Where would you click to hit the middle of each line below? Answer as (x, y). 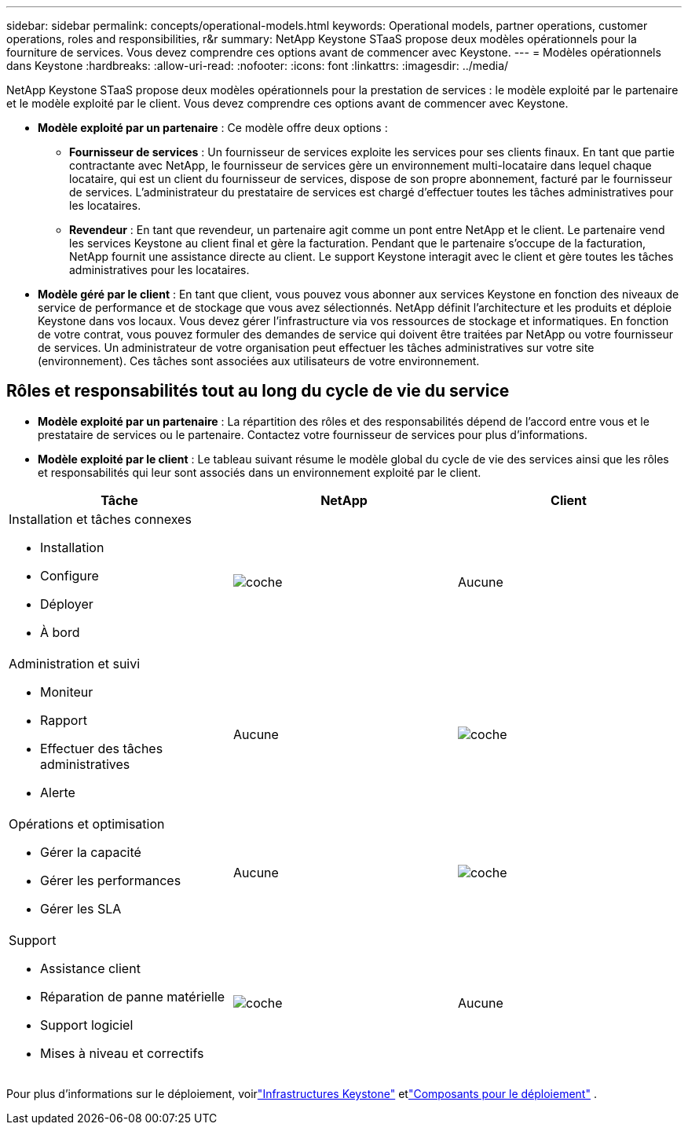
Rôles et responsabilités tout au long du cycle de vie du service (258, 391)
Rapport (64, 720)
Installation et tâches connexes (100, 519)
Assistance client (90, 968)
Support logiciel (87, 1025)
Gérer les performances (111, 880)
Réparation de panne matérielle (133, 996)
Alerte (58, 792)
